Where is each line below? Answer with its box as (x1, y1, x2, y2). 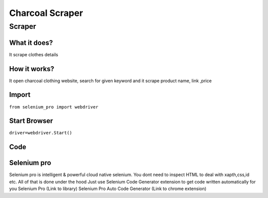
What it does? (9, 38, 53, 47)
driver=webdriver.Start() (9, 130, 72, 136)
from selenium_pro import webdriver (9, 104, 99, 109)
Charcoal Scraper (9, 7, 83, 18)
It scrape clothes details (9, 51, 59, 57)
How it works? (9, 65, 55, 73)
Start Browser (9, 117, 53, 125)
